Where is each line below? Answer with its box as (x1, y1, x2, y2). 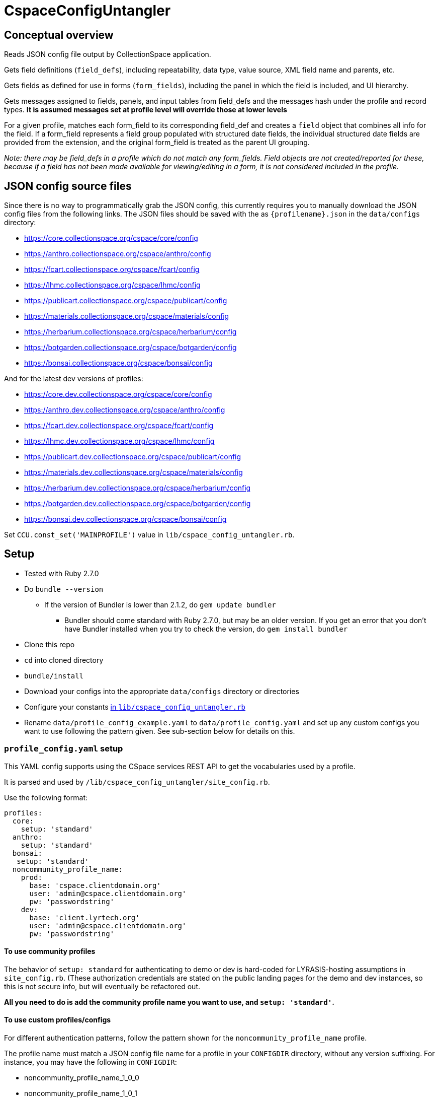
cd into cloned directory (24, 655, 104, 664)
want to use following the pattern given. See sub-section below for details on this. (24, 726, 295, 735)
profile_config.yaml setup (4, 743, 123, 754)
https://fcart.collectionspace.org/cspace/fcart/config (24, 265, 200, 274)
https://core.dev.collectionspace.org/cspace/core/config (24, 390, 212, 399)
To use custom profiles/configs (4, 1015, 111, 1024)
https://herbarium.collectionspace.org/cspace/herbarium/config (24, 327, 237, 336)
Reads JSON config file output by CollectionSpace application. (4, 50, 211, 59)
